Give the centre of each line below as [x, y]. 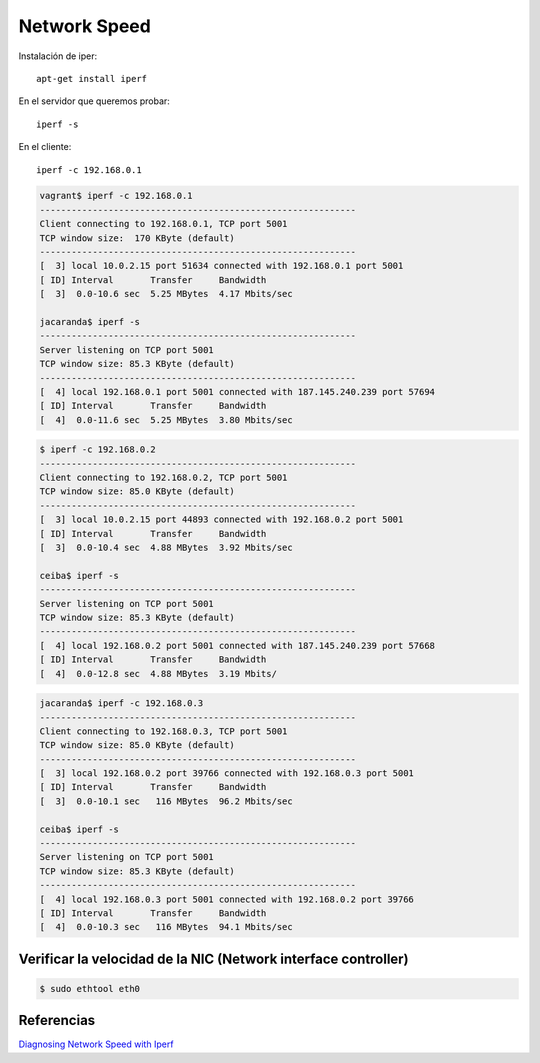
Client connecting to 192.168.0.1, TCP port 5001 [163, 224]
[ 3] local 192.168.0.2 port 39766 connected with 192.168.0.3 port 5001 [227, 773]
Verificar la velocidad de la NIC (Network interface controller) [213, 958]
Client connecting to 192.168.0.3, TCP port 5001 [163, 731]
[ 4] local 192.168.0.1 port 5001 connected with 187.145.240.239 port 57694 [237, 391]
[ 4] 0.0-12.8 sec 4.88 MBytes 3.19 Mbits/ [158, 673]
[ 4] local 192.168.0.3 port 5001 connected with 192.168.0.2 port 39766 [227, 899]
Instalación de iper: [58, 56]
